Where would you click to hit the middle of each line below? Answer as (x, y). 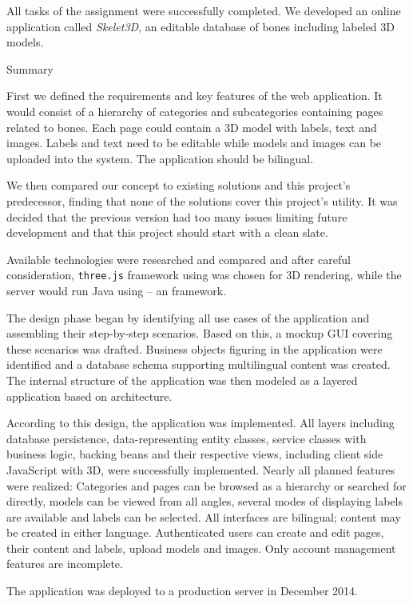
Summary (30, 68)
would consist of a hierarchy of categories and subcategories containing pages (195, 111)
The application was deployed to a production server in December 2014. (182, 591)
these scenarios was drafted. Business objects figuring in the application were (195, 348)
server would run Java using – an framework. (117, 290)
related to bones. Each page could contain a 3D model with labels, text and (192, 127)
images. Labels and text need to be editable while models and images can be (194, 143)
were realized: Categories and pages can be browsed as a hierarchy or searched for (206, 485)
